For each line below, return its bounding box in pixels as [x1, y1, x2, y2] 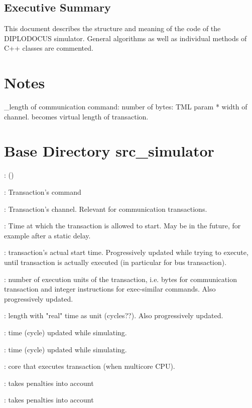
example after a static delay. [4, 230, 91, 240]
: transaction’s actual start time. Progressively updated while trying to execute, [4, 247, 248, 257]
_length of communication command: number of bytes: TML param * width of [4, 101, 247, 112]
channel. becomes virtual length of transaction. [4, 111, 149, 121]
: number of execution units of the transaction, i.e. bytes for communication [4, 274, 237, 284]
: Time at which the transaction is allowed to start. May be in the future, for [4, 220, 241, 231]
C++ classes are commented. [4, 43, 93, 53]
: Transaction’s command [4, 187, 81, 197]
